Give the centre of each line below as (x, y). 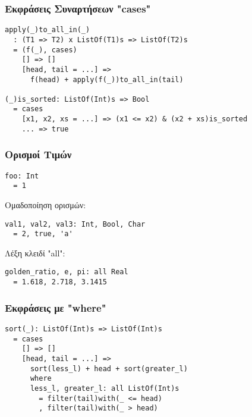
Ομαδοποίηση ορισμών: (45, 204)
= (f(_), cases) (45, 50)
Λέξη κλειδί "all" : (35, 253)
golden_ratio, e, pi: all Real (67, 272)
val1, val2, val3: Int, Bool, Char (75, 224)
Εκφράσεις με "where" (56, 307)
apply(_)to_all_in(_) (48, 30)
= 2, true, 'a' (43, 234)
